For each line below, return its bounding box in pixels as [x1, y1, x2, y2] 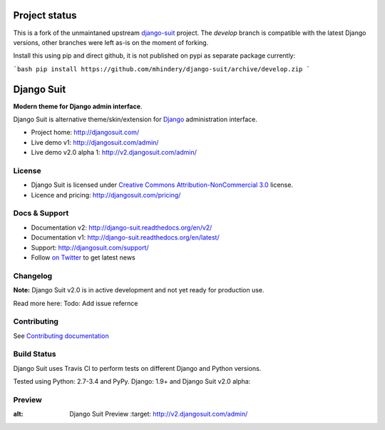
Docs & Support [13, 208, 69, 218]
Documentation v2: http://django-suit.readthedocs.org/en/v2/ [31, 223, 212, 232]
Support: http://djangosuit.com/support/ [31, 243, 149, 252]
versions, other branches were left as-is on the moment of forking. [13, 38, 209, 46]
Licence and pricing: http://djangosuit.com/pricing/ [31, 190, 181, 199]
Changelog [13, 271, 53, 281]
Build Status [13, 349, 56, 359]
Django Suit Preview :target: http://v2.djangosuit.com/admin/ [69, 410, 248, 419]
